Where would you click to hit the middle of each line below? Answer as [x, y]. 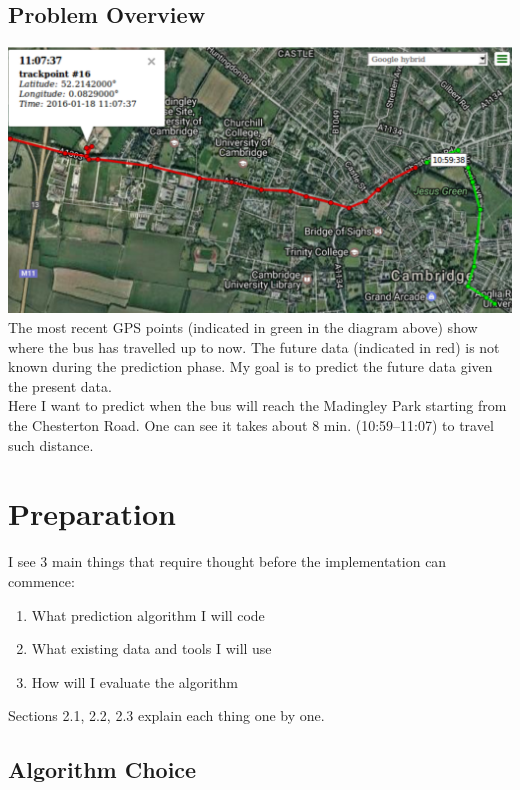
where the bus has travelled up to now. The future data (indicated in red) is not [254, 346]
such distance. [51, 444]
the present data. [60, 385]
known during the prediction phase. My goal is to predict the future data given [250, 366]
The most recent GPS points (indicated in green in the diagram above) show [243, 327]
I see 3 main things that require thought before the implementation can [227, 561]
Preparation [92, 513]
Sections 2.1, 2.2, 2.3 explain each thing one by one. [166, 715]
